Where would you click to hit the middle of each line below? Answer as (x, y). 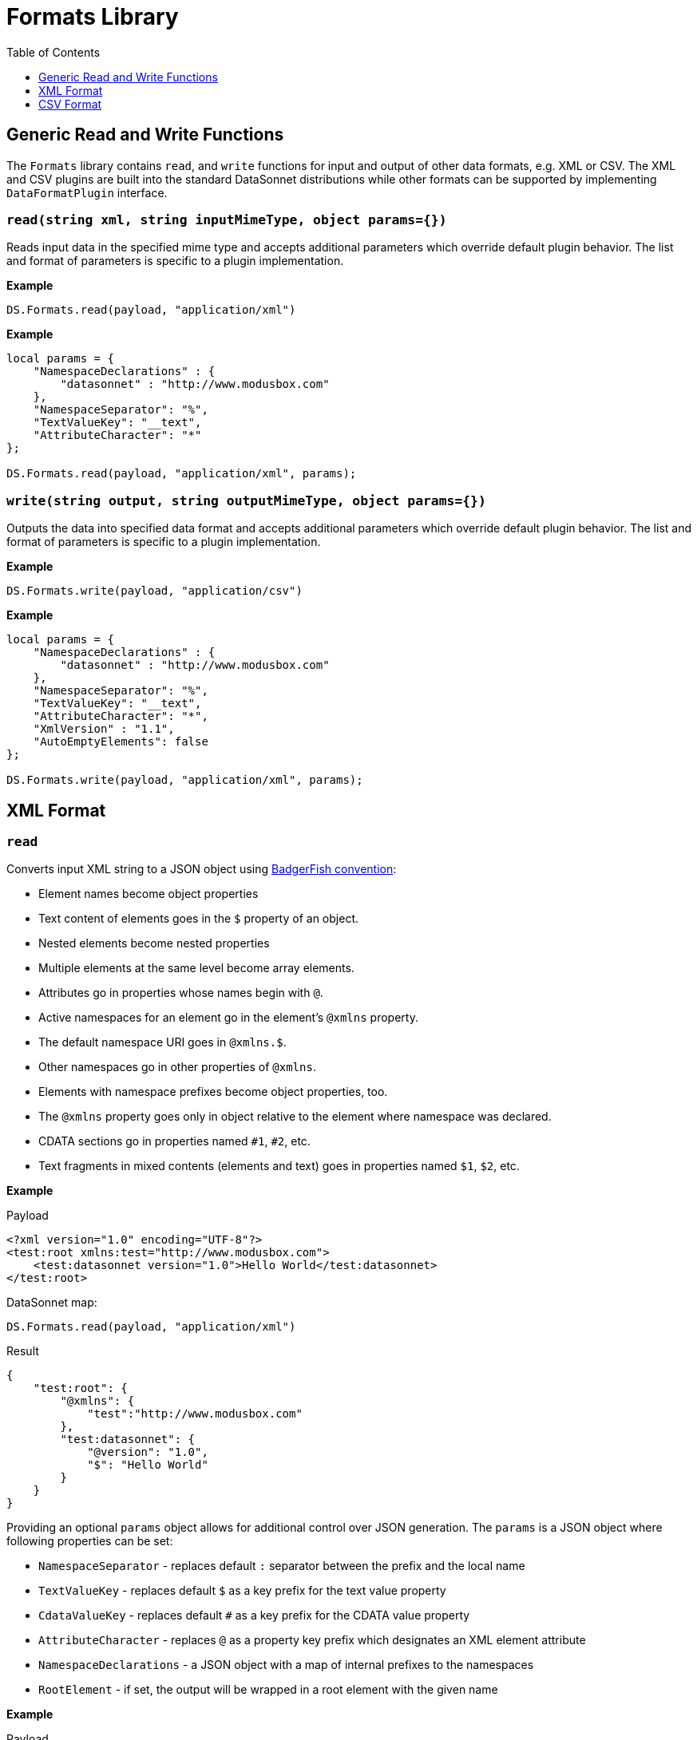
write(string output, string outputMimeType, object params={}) (246, 500)
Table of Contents (53, 52)
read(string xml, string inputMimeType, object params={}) (227, 219)
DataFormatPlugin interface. (87, 192)
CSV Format (70, 104)
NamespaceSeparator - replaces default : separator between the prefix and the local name (282, 1566)
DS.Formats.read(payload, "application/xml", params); (182, 474)
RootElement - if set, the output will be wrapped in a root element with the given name (268, 1690)
